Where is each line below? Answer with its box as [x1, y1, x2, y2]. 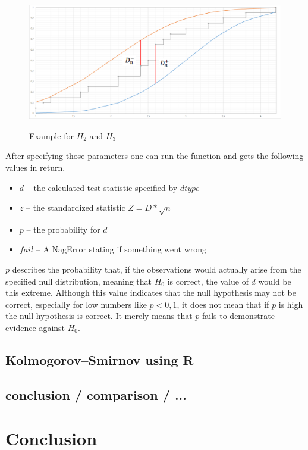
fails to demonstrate [202, 310, 275, 322]
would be [258, 274, 291, 287]
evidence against [5, 321, 65, 334]
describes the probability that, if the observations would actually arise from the [12, 263, 301, 276]
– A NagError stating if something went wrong [36, 243, 207, 255]
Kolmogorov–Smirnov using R [5, 351, 194, 368]
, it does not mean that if [177, 298, 269, 310]
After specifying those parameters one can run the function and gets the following [5, 149, 304, 162]
